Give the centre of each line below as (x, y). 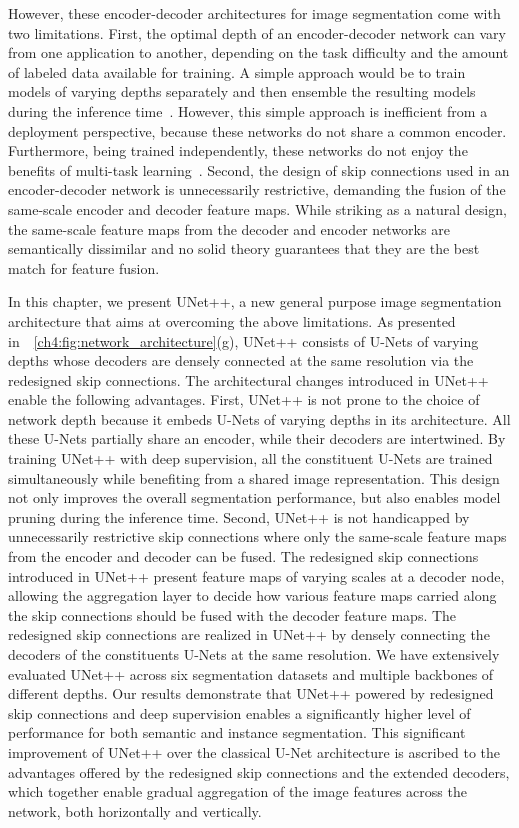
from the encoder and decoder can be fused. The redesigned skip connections (243, 556)
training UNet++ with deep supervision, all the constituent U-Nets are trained (250, 458)
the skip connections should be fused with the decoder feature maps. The (232, 614)
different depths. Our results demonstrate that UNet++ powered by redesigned (251, 693)
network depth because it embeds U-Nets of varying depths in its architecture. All (259, 418)
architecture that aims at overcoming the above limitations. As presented (232, 320)
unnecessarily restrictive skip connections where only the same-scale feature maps (257, 536)
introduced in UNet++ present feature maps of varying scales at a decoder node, (256, 575)
